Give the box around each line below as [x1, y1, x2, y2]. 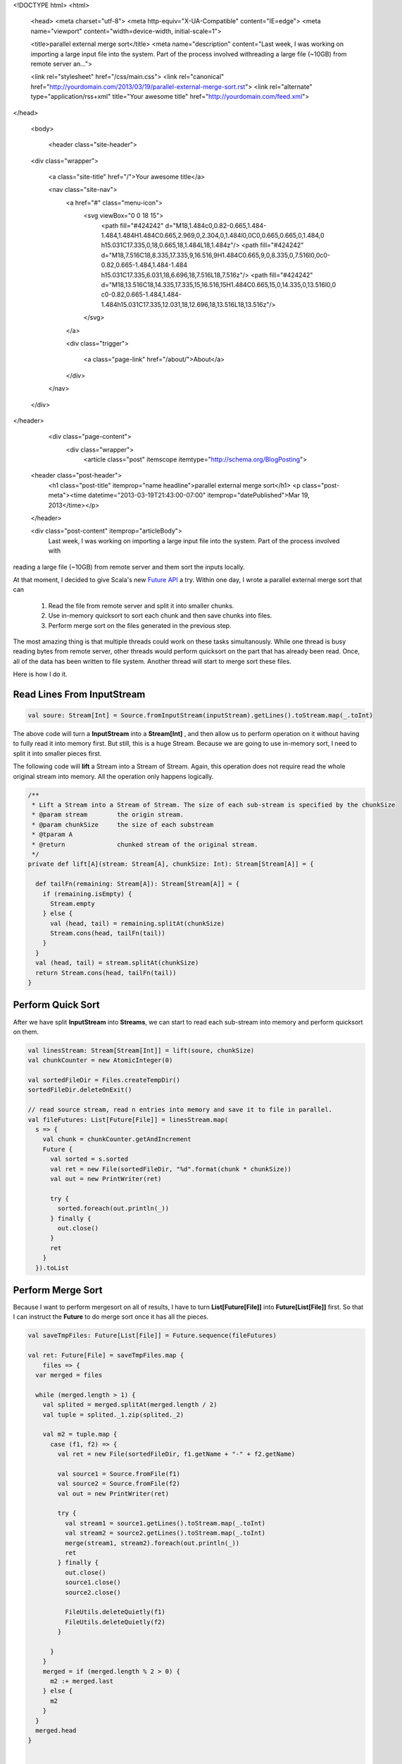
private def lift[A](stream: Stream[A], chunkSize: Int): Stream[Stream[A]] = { [27, 860, 314, 868]
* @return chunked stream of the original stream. [32, 840, 258, 848]
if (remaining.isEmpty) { [42, 890, 132, 898]
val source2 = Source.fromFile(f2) [57, 1480, 181, 1488]
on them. [13, 1027, 39, 1036]
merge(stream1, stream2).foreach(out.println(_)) [64, 1539, 240, 1547]
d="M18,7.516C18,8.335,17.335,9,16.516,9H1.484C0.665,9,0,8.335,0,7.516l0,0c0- [101, 250, 331, 259]
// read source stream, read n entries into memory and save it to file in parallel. [27, 1106, 332, 1114]
